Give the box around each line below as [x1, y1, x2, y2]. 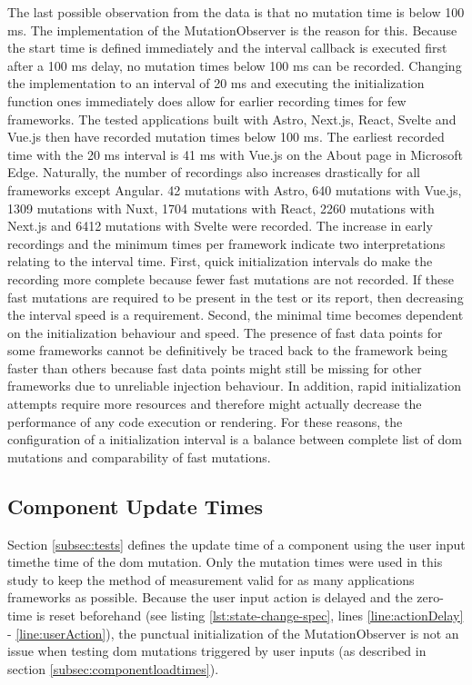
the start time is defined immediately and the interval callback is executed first [7, 38, 447, 57]
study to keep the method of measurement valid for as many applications [7, 570, 415, 589]
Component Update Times [7, 491, 264, 520]
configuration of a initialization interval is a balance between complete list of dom [7, 430, 462, 449]
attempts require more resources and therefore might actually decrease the [7, 394, 422, 413]
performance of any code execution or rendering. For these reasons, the [7, 412, 403, 431]
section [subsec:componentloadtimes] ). [7, 659, 219, 678]
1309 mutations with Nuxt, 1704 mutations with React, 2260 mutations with [7, 198, 435, 217]
